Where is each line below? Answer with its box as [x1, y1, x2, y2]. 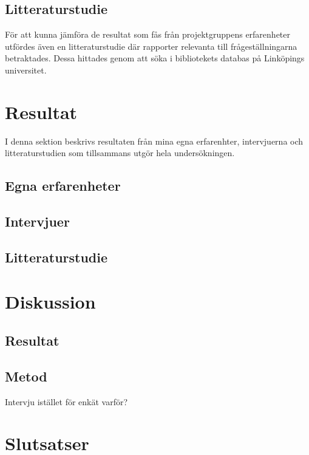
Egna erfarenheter [5, 176, 121, 195]
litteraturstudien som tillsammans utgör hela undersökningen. [5, 146, 235, 159]
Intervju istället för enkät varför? [5, 395, 128, 408]
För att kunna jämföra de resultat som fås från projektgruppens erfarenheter [5, 28, 291, 41]
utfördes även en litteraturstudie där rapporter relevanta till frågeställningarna [5, 39, 297, 52]
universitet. [5, 63, 47, 76]
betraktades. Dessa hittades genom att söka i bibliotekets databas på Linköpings [5, 52, 305, 64]
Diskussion [5, 289, 96, 314]
